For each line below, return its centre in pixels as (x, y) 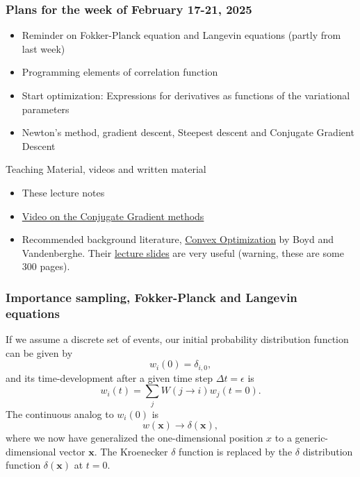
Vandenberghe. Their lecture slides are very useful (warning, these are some (183, 252)
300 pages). (46, 266)
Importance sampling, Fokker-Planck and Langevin (152, 297)
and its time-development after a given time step (109, 377)
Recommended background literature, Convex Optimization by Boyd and (178, 239)
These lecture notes (63, 192)
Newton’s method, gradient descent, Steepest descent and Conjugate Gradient (188, 132)
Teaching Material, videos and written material (106, 169)
